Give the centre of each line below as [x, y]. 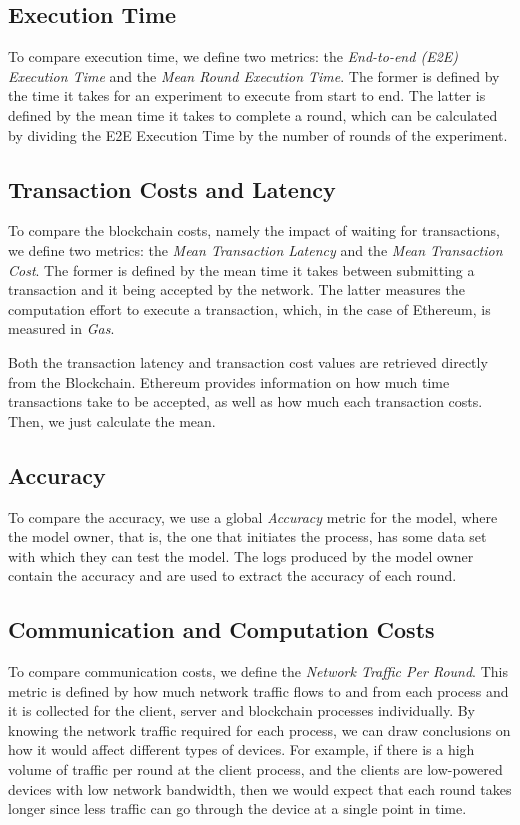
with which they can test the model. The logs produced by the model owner [241, 555]
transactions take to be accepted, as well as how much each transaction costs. [245, 401]
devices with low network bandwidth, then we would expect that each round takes [260, 788]
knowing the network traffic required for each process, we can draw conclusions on [259, 729]
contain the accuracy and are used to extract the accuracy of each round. [232, 575]
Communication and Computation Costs [221, 629]
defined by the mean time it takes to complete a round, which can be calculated [253, 114]
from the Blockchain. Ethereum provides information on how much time [229, 381]
